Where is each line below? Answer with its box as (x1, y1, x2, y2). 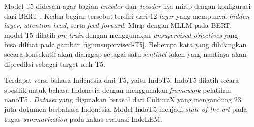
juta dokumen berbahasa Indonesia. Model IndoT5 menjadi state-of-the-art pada (4, 103, 247, 114)
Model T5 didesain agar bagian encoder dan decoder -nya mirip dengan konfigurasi (4, 1, 251, 11)
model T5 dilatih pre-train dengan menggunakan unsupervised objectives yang (4, 29, 238, 40)
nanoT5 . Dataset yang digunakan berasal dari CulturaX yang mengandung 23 (4, 94, 241, 104)
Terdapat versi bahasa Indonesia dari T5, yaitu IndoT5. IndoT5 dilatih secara (4, 75, 239, 85)
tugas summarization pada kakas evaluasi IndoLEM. (4, 113, 162, 124)
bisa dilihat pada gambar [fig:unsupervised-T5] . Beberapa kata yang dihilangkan (4, 39, 247, 50)
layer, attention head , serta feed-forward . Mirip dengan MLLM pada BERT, (4, 20, 232, 30)
